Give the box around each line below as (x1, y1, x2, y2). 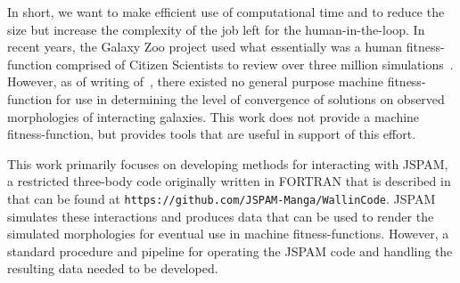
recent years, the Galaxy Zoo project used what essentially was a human (7, 37, 403, 56)
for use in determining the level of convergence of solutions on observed (55, 89, 445, 108)
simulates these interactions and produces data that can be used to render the (7, 206, 434, 225)
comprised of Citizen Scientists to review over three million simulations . (55, 54, 454, 73)
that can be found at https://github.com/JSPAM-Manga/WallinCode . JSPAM (7, 189, 436, 207)
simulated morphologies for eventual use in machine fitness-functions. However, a (7, 224, 449, 243)
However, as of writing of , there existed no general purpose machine (7, 72, 383, 91)
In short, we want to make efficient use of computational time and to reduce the (7, 3, 445, 20)
